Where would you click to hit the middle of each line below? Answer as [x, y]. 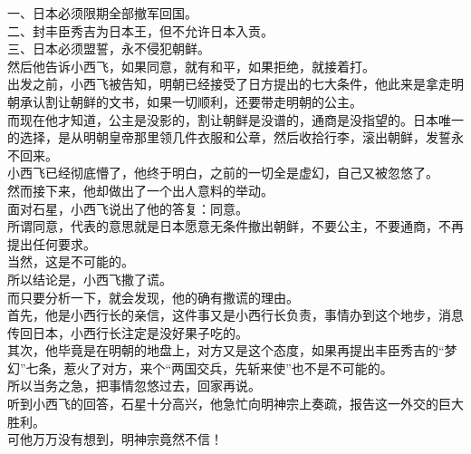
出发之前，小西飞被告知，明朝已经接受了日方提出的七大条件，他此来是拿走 [229, 84]
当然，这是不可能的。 [71, 261]
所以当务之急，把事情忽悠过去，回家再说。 [134, 386]
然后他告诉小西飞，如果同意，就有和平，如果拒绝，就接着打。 [191, 66]
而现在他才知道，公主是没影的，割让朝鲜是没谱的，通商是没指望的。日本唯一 [235, 119]
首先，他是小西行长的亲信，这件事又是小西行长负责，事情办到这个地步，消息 [235, 315]
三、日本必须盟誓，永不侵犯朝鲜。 [109, 48]
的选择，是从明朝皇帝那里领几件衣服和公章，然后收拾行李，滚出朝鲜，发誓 [229, 137]
